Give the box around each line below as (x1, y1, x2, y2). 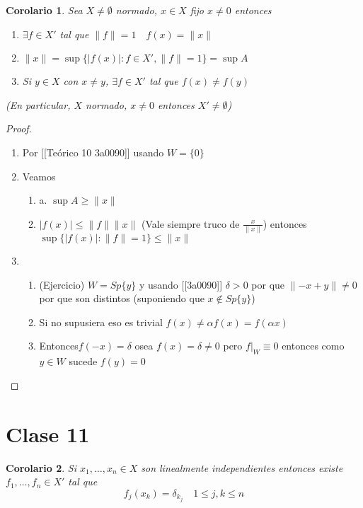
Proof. (6, 121, 32, 136)
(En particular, (6, 97, 71, 112)
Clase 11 (6, 419, 90, 448)
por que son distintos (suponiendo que (39, 291, 204, 306)
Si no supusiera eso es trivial (39, 314, 163, 329)
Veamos (22, 168, 56, 183)
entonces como (282, 338, 345, 353)
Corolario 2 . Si (6, 460, 76, 475)
